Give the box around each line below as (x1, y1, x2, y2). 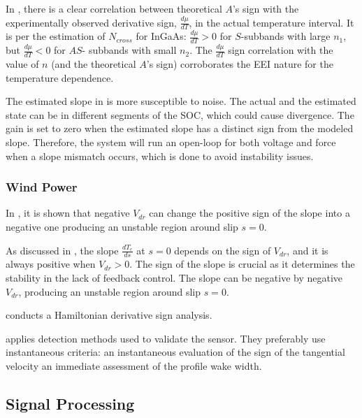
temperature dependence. (6, 70, 114, 85)
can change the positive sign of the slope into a (149, 206, 350, 220)
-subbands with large (240, 29, 331, 43)
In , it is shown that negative (6, 206, 130, 220)
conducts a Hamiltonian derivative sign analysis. (6, 308, 212, 322)
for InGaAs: (136, 29, 187, 43)
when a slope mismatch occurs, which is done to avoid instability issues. (6, 148, 314, 163)
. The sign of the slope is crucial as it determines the (129, 257, 355, 271)
